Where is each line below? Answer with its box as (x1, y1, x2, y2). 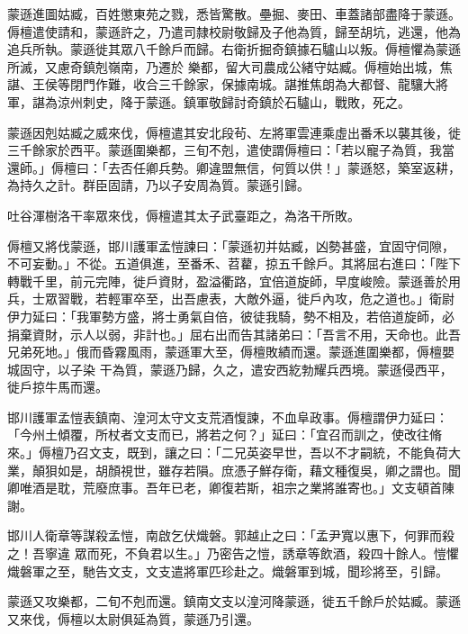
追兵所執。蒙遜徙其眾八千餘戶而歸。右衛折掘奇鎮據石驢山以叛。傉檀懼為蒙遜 (7, 40, 461, 59)
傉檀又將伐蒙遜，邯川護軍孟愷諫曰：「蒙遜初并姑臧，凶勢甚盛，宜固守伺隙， (7, 236, 454, 255)
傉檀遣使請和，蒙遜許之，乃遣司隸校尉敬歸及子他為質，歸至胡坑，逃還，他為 (7, 22, 461, 41)
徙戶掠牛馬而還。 (7, 377, 108, 396)
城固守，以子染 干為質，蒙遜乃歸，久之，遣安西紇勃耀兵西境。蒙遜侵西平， (7, 359, 453, 378)
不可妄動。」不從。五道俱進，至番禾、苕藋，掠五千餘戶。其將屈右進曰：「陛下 (7, 254, 461, 273)
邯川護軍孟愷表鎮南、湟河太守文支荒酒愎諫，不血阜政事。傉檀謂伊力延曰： (7, 407, 448, 426)
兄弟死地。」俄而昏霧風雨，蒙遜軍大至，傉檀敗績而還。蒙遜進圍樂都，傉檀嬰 (7, 342, 454, 361)
